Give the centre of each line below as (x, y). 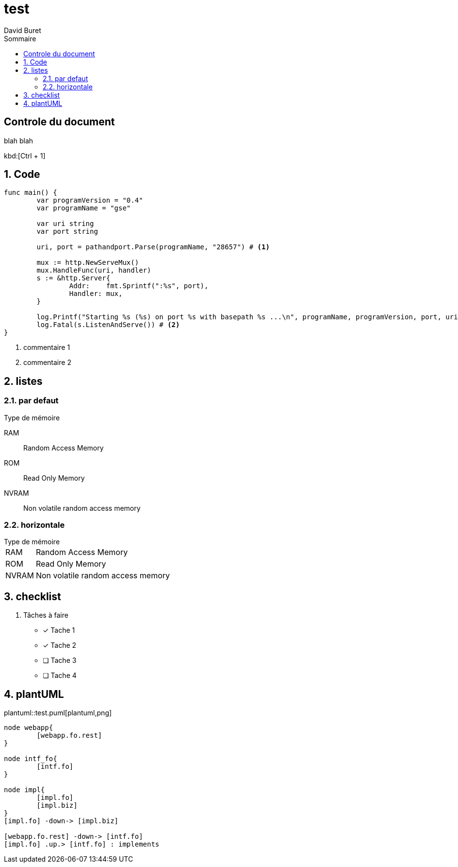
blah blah (19, 140)
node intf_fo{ (31, 759)
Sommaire (20, 38)
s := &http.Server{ (74, 278)
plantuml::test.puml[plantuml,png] (58, 713)
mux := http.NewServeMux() (88, 263)
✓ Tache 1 (59, 630)
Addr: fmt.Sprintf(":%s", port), (139, 286)
